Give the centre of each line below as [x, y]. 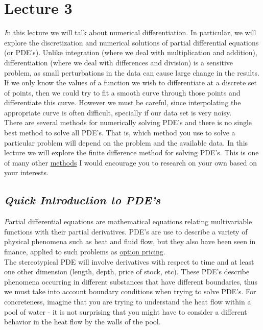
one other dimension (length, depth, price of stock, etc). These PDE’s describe [127, 272]
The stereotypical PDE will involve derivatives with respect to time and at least [129, 261]
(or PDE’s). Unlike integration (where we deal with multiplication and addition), [131, 52]
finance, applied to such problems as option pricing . [85, 252]
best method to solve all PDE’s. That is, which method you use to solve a [120, 133]
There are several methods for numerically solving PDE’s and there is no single [128, 122]
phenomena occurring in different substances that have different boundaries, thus [131, 281]
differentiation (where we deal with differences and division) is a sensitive [119, 62]
